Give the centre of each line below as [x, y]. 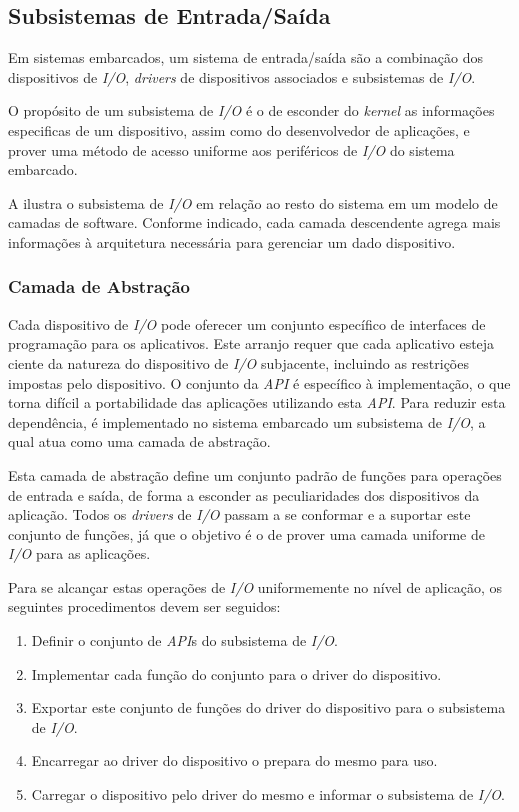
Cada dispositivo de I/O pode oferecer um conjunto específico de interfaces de [247, 323]
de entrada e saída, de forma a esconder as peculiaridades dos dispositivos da [244, 494]
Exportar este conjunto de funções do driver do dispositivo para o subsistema [268, 707]
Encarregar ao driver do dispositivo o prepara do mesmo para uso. [234, 760]
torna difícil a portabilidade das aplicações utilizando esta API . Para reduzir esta [257, 402]
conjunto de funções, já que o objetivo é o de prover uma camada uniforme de [246, 533]
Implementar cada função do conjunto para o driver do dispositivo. [236, 673]
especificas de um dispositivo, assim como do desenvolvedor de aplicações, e [239, 129]
